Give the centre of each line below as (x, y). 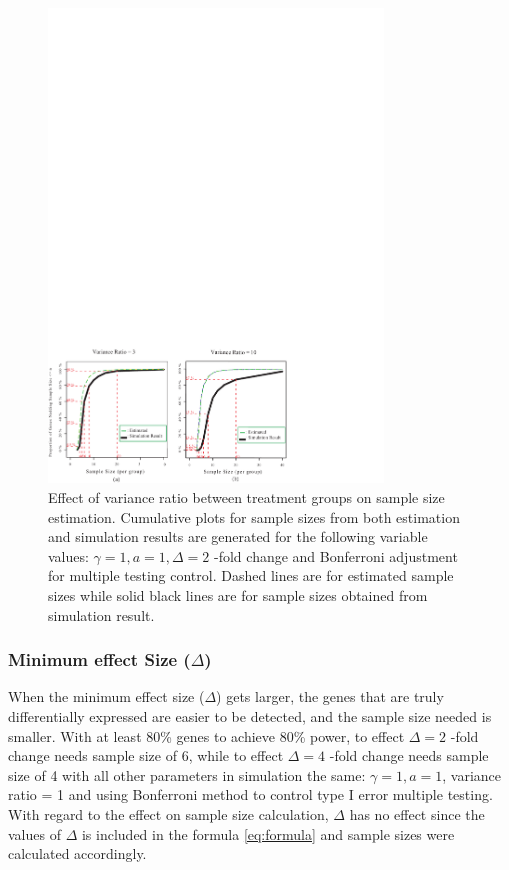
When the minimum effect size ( (106, 696)
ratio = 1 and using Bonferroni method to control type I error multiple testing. (250, 794)
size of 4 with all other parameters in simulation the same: (187, 774)
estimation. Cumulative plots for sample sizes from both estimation (254, 516)
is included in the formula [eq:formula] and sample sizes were (268, 833)
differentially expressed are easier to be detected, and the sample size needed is (250, 715)
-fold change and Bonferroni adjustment (336, 555)
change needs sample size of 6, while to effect (146, 755)
